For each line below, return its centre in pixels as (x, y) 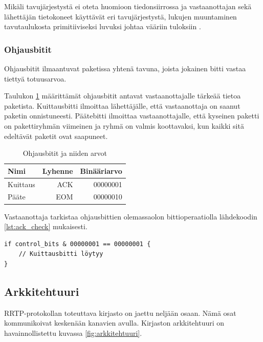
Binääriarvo (101, 170)
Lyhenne (58, 170)
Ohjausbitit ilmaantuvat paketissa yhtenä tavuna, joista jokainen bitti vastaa (125, 68)
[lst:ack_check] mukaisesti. (46, 226)
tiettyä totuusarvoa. (35, 78)
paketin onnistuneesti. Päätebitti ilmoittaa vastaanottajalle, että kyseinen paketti (132, 116)
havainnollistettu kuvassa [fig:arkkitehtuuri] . (73, 333)
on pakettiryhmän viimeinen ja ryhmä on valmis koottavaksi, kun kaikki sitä (124, 125)
